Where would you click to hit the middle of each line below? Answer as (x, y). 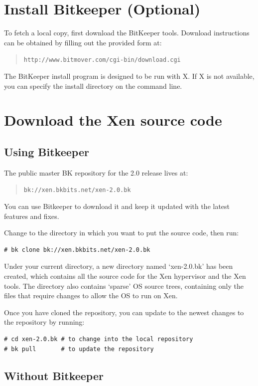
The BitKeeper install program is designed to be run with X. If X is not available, (129, 76)
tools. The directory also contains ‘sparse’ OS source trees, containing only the (124, 286)
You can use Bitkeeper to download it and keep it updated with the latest (117, 206)
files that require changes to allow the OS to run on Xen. (91, 295)
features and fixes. (32, 216)
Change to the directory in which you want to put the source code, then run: (122, 233)
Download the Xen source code (113, 120)
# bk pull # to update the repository (79, 349)
